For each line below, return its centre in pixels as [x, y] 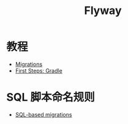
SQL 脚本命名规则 [51, 97]
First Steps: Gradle [39, 70]
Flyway [103, 11]
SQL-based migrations [43, 114]
